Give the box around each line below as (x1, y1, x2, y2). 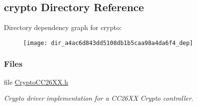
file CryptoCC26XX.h (4, 76, 68, 87)
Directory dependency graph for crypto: (4, 22, 122, 32)
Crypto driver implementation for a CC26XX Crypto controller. (4, 93, 194, 103)
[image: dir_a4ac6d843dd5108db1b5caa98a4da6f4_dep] (23, 39, 193, 46)
